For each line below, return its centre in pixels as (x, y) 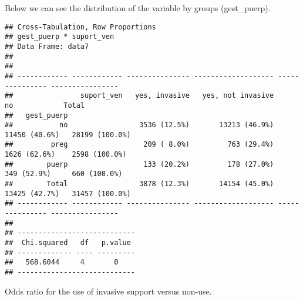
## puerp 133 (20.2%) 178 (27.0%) (139, 164)
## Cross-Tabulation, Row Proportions (80, 27)
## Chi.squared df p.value (68, 243)
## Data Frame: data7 (47, 46)
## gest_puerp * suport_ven (60, 37)
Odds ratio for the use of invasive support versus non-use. (108, 291)
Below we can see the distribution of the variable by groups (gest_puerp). (138, 8)
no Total (45, 105)
